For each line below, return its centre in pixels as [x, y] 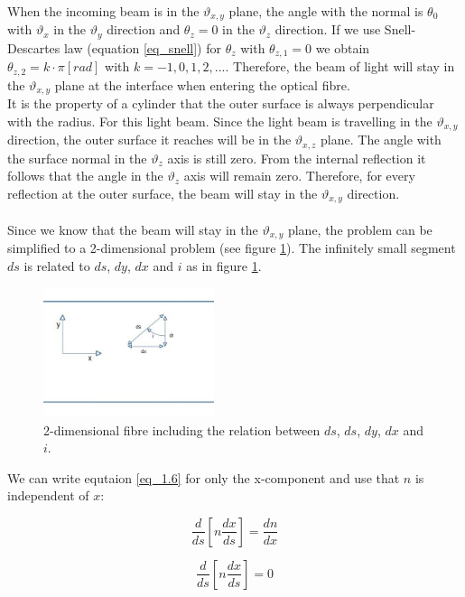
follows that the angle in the [85, 176]
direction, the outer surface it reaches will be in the [149, 140]
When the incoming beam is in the [103, 11]
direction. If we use [328, 29]
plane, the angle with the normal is [326, 11]
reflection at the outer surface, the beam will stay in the [163, 193]
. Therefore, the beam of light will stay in [340, 66]
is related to [57, 266]
